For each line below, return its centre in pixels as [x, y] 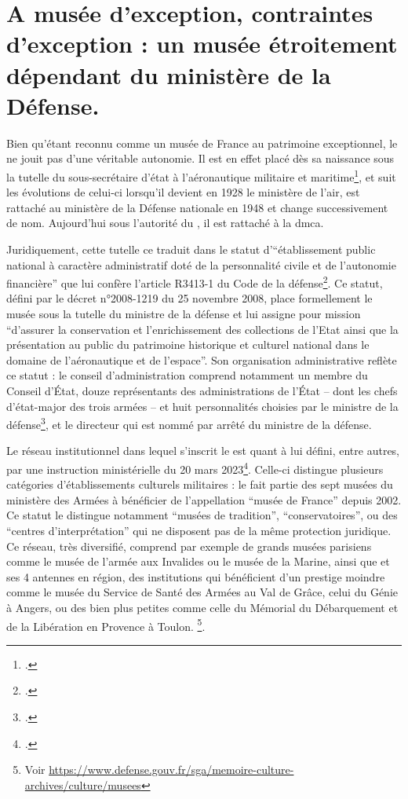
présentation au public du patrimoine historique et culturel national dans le [188, 345]
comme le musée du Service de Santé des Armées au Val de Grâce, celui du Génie [202, 592]
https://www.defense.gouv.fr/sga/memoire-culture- [171, 770]
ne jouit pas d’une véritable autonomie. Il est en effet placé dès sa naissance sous [200, 158]
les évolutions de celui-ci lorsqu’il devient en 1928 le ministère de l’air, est [183, 192]
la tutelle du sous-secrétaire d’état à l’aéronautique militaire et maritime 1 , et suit [201, 175]
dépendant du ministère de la [169, 74]
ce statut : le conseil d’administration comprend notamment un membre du [187, 375]
